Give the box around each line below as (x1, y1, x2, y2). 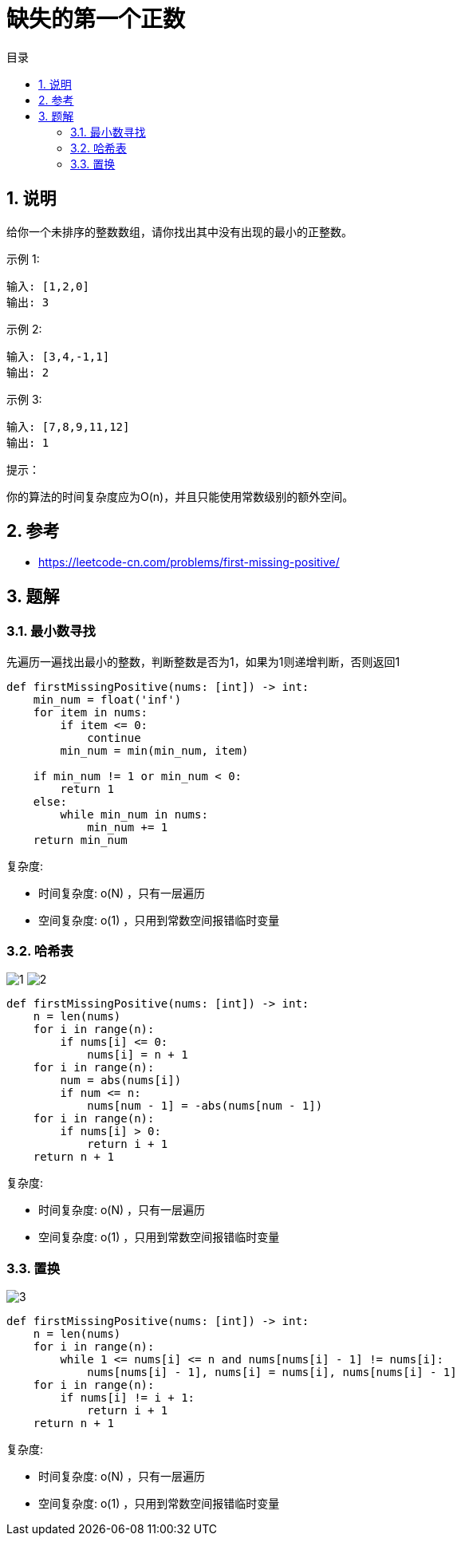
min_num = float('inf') (33, 692, 182, 706)
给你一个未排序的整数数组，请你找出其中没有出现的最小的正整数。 (6, 224, 353, 239)
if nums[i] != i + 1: (60, 1391, 195, 1405)
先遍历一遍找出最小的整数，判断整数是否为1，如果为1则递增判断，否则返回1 (6, 654, 400, 668)
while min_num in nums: (60, 807, 208, 821)
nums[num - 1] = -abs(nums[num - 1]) (87, 1099, 323, 1113)
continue (87, 731, 141, 744)
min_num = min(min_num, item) (60, 743, 249, 757)
